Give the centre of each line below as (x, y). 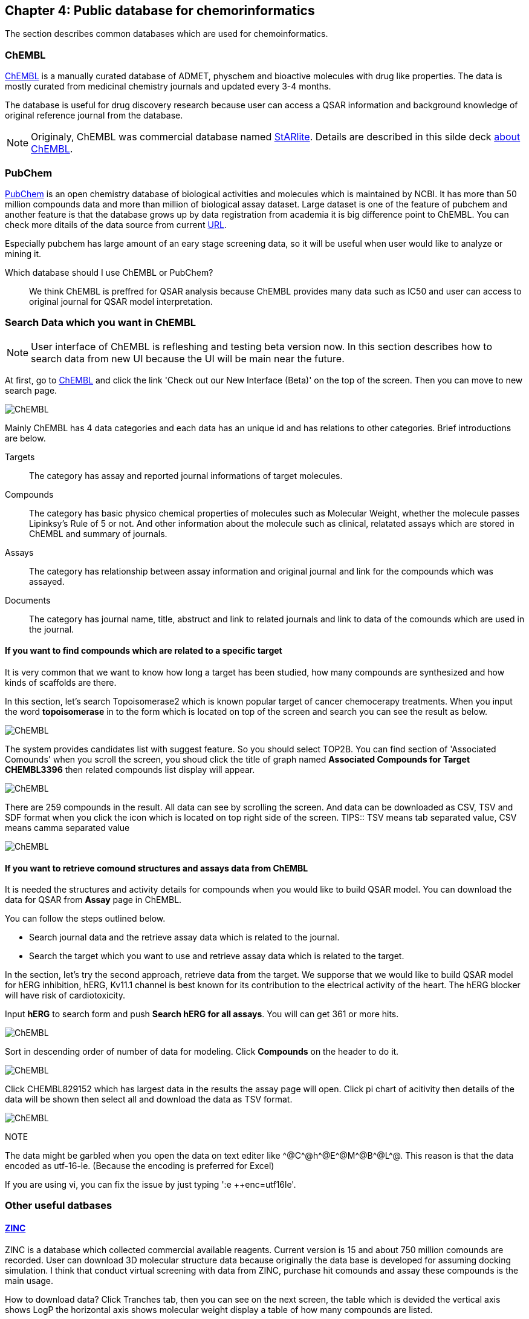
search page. (31, 390)
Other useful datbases (59, 1206)
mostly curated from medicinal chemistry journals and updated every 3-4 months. (168, 86)
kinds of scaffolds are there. (61, 682)
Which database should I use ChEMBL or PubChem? (109, 272)
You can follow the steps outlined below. (85, 919)
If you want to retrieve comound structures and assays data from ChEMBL (157, 868)
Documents (28, 600)
